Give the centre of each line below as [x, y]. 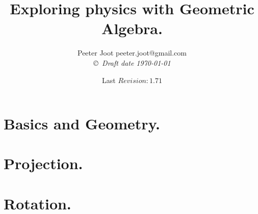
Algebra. [132, 28]
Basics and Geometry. [82, 124]
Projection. [43, 163]
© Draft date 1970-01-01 [132, 62]
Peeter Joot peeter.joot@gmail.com [132, 53]
